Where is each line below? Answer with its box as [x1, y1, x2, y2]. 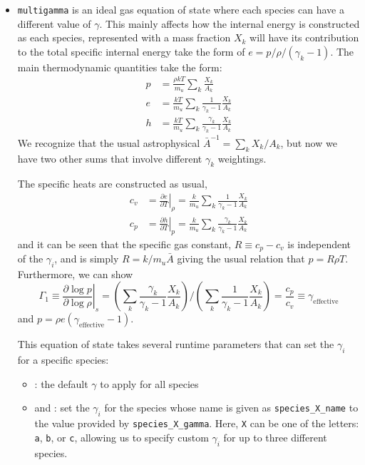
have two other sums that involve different [17, 150, 202, 165]
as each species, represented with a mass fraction [17, 30, 231, 45]
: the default [34, 376, 88, 391]
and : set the [34, 400, 90, 415]
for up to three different [223, 429, 327, 444]
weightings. [217, 150, 267, 165]
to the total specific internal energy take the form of [17, 44, 245, 58]
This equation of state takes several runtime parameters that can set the [17, 337, 334, 352]
